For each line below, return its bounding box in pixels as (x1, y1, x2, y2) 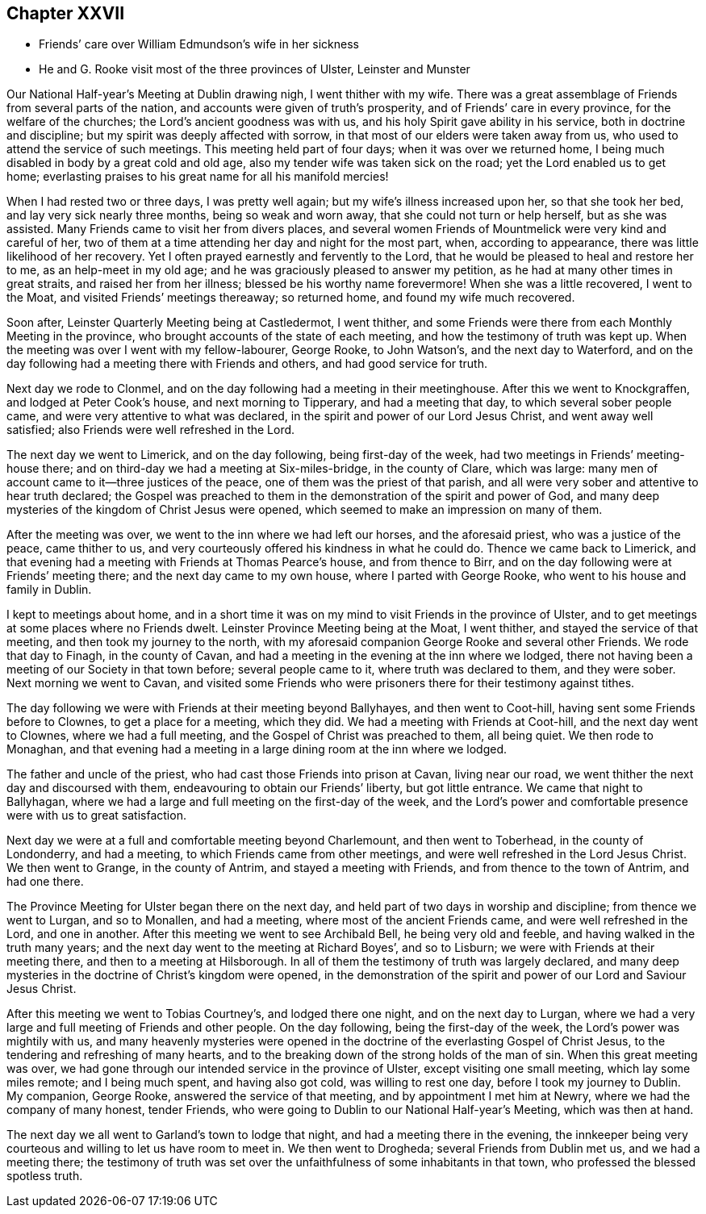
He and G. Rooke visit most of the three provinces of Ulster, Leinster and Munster (39, 62, 470, 77)
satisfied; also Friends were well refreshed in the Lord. (6, 423, 295, 437)
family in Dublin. (6, 582, 92, 597)
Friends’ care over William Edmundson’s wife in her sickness (39, 37, 359, 52)
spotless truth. (6, 1169, 83, 1183)
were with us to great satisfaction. (6, 808, 186, 823)
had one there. (6, 874, 84, 889)
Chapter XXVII (6, 3, 125, 23)
